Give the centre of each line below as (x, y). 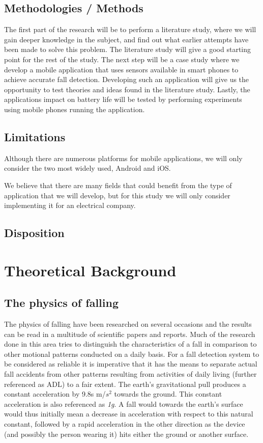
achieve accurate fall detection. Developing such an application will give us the (127, 79)
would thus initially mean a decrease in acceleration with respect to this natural (129, 414)
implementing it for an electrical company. (70, 205)
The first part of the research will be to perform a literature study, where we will (130, 29)
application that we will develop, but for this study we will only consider (117, 195)
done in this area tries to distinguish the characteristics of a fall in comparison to (130, 344)
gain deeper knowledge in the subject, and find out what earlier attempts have (126, 39)
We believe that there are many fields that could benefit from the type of (118, 185)
